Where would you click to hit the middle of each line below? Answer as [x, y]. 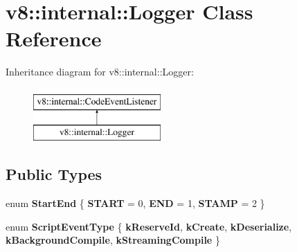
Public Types [54, 174]
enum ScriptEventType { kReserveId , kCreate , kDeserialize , [149, 226]
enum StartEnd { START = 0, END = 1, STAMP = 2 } [135, 203]
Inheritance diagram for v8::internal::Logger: [100, 72]
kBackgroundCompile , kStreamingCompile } [113, 240]
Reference [54, 38]
